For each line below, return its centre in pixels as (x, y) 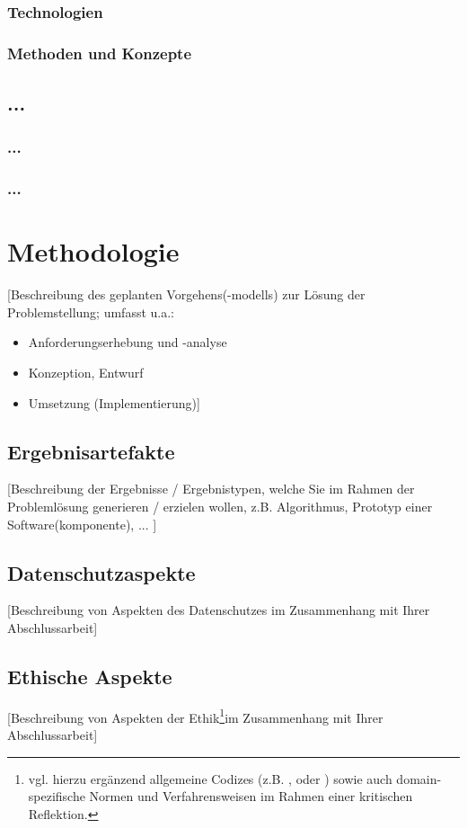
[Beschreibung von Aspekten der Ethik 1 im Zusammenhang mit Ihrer (195, 716)
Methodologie (93, 251)
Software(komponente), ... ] (82, 524)
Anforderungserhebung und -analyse (128, 342)
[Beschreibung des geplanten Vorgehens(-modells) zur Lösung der (186, 294)
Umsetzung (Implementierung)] (114, 402)
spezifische (57, 796)
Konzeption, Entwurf (86, 373)
